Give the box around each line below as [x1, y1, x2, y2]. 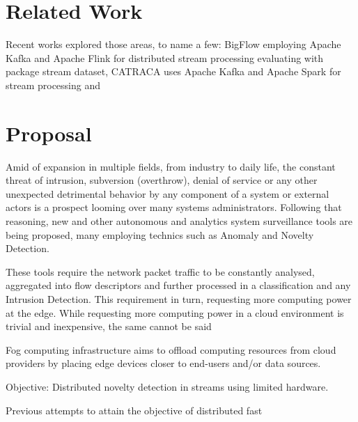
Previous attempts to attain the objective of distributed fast [6, 403, 263, 417]
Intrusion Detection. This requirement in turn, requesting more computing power [6, 291, 352, 306]
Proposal [6, 118, 92, 147]
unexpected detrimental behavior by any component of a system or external [6, 186, 329, 201]
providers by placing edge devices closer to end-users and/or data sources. [6, 356, 321, 370]
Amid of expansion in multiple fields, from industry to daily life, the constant [6, 159, 336, 173]
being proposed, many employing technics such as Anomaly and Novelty [6, 227, 314, 242]
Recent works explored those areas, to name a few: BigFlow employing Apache [6, 37, 341, 52]
